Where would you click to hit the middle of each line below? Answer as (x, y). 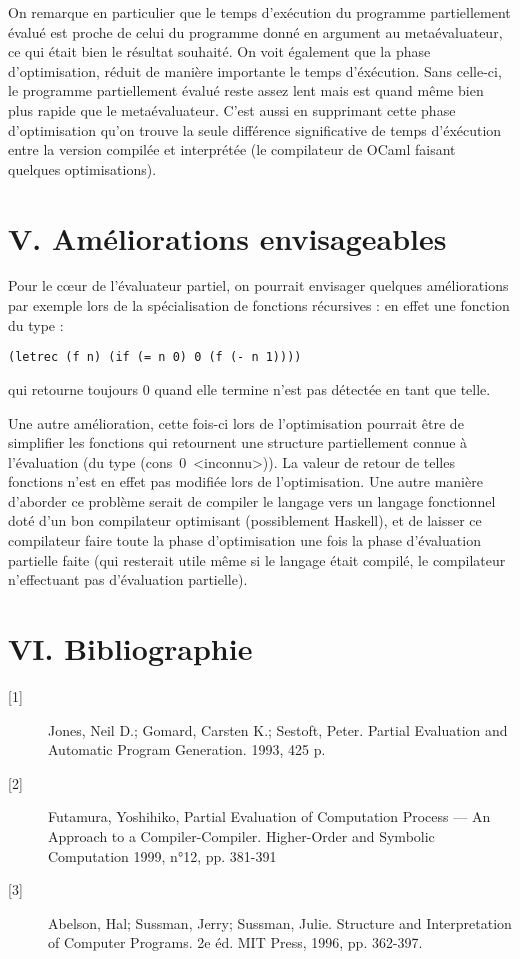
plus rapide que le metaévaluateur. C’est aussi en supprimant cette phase (232, 109)
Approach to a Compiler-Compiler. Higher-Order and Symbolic (241, 835)
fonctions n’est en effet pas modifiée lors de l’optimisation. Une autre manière (245, 481)
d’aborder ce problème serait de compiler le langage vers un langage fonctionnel (252, 500)
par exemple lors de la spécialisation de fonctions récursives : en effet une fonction (259, 305)
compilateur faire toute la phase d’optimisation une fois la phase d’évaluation (244, 540)
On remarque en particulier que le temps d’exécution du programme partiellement (259, 12)
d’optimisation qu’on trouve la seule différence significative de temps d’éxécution (255, 129)
